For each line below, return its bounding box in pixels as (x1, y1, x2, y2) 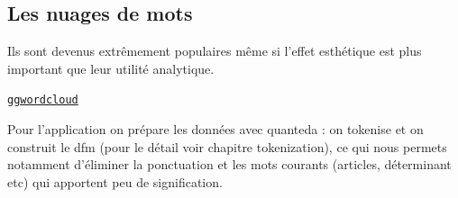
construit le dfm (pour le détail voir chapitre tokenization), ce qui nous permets (7, 137, 447, 156)
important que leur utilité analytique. (7, 58, 215, 77)
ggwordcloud (7, 94, 78, 107)
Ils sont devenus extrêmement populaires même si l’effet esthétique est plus (7, 41, 422, 60)
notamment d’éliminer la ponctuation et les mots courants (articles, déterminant (7, 155, 452, 174)
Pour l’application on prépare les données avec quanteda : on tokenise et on (7, 120, 424, 139)
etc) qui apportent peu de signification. (7, 172, 223, 191)
